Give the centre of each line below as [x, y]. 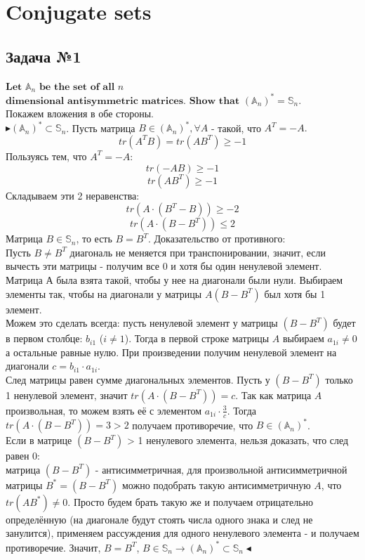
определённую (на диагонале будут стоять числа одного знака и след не [159, 519]
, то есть [94, 239]
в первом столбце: [44, 338]
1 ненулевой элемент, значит [67, 395]
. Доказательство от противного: [217, 239]
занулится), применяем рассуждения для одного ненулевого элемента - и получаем [182, 533]
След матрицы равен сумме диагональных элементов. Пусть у [138, 379]
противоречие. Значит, [53, 547]
